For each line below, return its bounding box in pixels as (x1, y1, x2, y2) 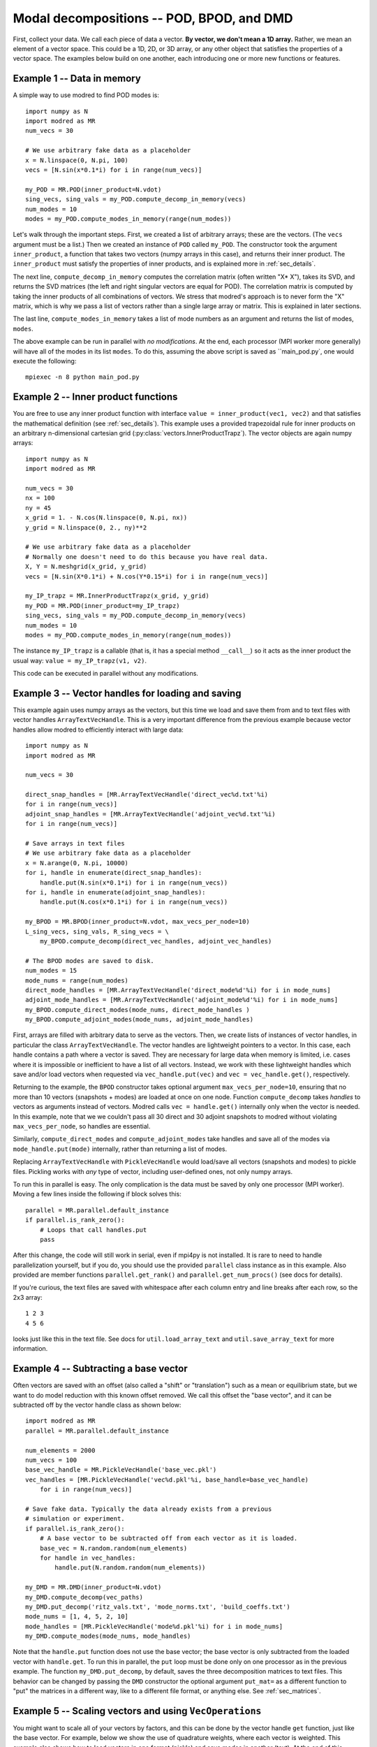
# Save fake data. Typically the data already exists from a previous (25, 1505, 272, 1513)
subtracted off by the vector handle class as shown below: (13, 1401, 182, 1409)
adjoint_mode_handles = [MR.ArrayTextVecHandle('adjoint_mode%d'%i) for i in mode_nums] (25, 996, 339, 1004)
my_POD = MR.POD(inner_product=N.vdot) (25, 185, 162, 194)
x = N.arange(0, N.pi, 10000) (25, 859, 129, 867)
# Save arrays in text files (25, 839, 125, 848)
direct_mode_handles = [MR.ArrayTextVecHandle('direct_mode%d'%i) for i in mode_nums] (25, 986, 331, 994)
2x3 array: (13, 1293, 43, 1301)
